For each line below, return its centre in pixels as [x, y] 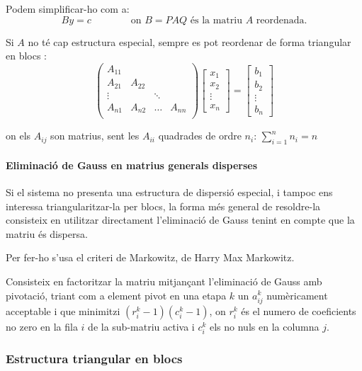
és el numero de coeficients [299, 310]
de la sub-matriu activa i [141, 326]
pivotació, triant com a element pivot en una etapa [116, 295]
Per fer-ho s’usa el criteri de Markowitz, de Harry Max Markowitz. [150, 257]
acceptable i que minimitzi [63, 310]
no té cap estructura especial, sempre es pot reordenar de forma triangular [190, 41]
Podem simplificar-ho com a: [68, 8]
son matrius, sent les [95, 136]
